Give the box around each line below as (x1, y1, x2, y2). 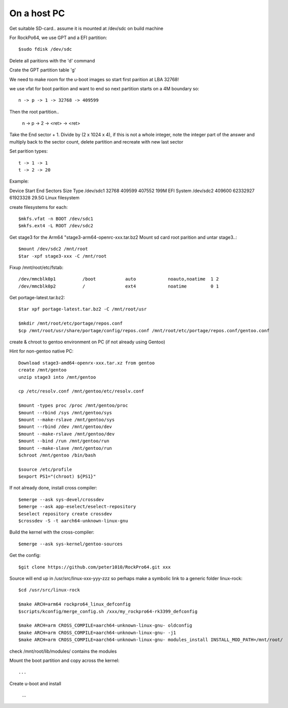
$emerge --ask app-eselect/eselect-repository (18, 504, 136, 510)
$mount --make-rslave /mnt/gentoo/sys (18, 416, 115, 422)
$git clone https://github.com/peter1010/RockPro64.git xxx (18, 564, 171, 570)
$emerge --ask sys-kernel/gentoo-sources (18, 541, 123, 547)
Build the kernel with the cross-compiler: (9, 529, 95, 535)
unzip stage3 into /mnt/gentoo (18, 374, 96, 380)
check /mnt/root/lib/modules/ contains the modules (9, 648, 117, 654)
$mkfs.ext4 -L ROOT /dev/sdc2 (18, 223, 94, 229)
